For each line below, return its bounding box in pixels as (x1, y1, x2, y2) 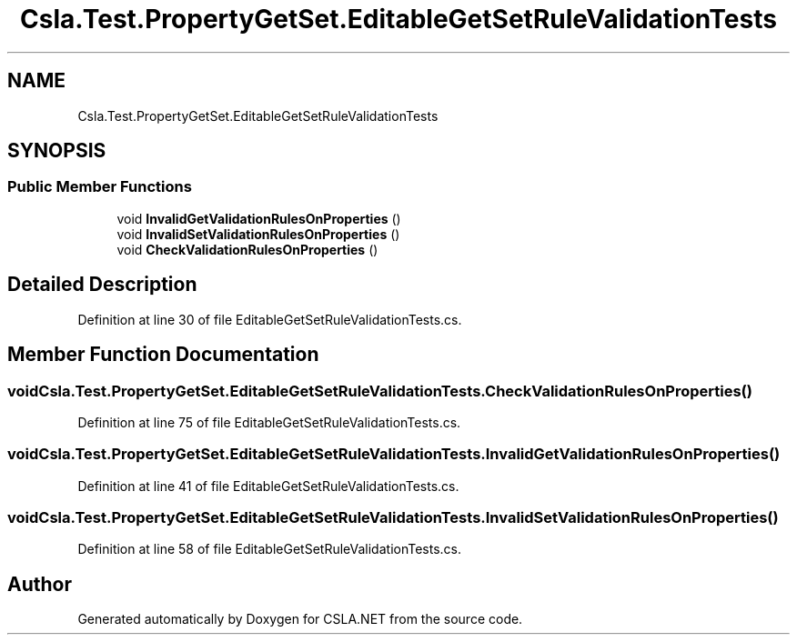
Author (7, 572, 72, 596)
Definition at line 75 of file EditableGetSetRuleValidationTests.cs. (77, 414, 461, 430)
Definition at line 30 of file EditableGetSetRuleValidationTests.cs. (77, 311, 462, 327)
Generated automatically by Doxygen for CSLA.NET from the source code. (77, 611, 523, 627)
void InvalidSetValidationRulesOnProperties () (116, 226, 400, 242)
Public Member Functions (7, 177, 192, 196)
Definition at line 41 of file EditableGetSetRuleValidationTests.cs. (77, 477, 459, 494)
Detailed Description (7, 273, 197, 296)
